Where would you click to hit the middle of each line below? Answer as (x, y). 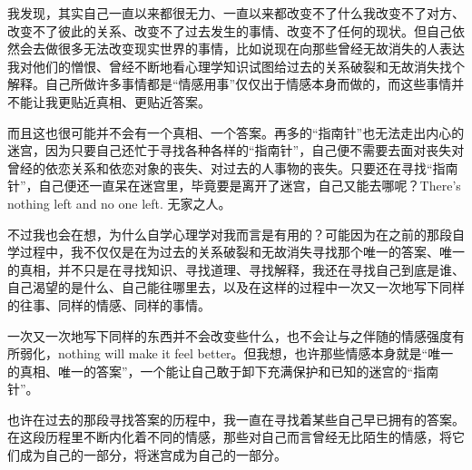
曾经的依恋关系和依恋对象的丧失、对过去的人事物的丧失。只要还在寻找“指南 (233, 167)
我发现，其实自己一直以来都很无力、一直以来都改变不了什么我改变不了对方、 (236, 13)
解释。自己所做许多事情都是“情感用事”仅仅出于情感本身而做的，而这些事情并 (236, 84)
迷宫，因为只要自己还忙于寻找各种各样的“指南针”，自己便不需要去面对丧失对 (236, 150)
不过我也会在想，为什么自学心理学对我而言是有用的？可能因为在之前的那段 (230, 234)
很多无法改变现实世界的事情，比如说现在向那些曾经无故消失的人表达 (261, 49)
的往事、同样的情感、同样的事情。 (109, 304)
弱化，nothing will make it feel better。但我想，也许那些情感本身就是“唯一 (236, 353)
